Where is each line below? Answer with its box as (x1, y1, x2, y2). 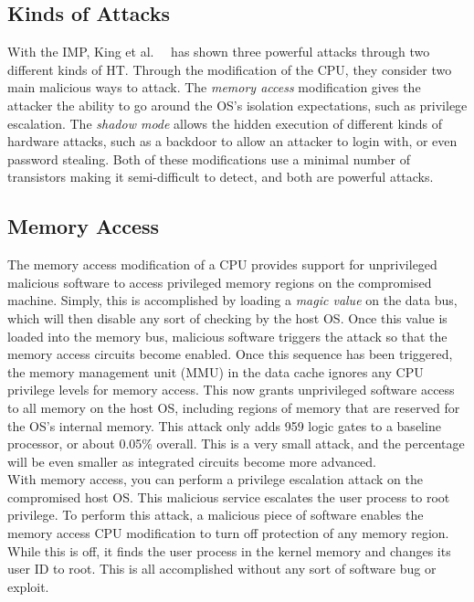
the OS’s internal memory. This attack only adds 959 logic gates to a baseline (7, 416, 441, 435)
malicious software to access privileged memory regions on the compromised (7, 272, 432, 291)
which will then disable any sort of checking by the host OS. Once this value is (7, 308, 448, 327)
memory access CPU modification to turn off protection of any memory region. (7, 523, 449, 543)
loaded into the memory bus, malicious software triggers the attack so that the (7, 326, 448, 345)
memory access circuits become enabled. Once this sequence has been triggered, (7, 344, 453, 364)
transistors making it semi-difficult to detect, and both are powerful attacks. (7, 167, 434, 186)
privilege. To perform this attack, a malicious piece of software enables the (7, 505, 424, 524)
